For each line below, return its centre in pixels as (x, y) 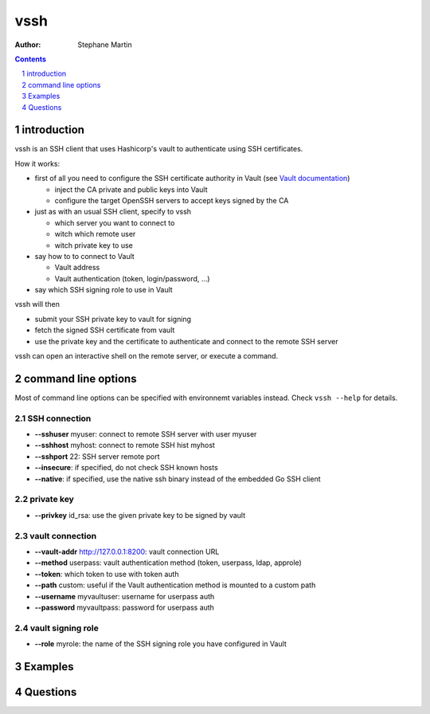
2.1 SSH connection (53, 418)
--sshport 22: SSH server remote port (97, 456)
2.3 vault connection (56, 535)
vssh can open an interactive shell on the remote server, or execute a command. (147, 356)
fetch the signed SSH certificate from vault (105, 330)
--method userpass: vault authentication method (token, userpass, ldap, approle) (168, 563)
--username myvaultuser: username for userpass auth (125, 596)
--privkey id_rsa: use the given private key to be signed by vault (140, 515)
